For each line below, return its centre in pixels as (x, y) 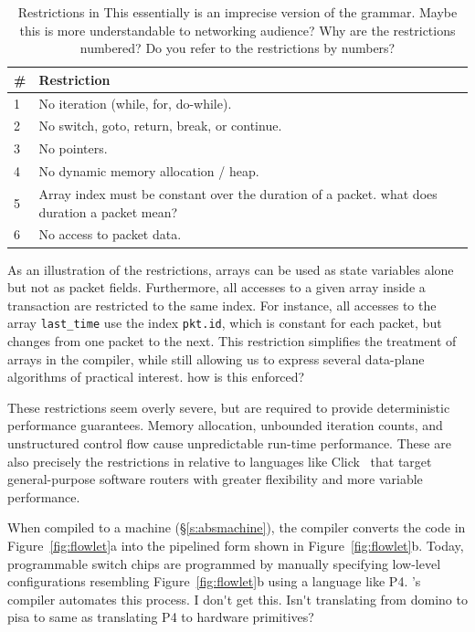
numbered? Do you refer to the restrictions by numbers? (237, 48)
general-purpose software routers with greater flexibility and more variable (215, 479)
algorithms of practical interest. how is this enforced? (156, 377)
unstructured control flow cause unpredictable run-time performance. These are (229, 442)
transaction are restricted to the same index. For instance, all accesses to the (222, 305)
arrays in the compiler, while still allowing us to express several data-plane (216, 358)
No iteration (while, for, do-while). (135, 103)
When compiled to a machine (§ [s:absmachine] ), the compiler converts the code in (237, 527)
